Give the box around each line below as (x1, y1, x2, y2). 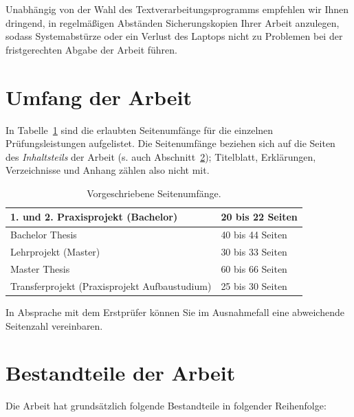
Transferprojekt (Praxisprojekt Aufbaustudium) (10, 278, 212, 293)
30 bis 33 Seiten (221, 245, 287, 259)
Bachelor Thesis (10, 227, 77, 242)
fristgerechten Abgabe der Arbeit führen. (5, 42, 177, 56)
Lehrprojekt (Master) (10, 245, 100, 259)
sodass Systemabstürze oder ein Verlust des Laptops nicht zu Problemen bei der (5, 29, 343, 43)
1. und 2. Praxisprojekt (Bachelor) (10, 210, 178, 224)
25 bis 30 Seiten (221, 278, 287, 293)
